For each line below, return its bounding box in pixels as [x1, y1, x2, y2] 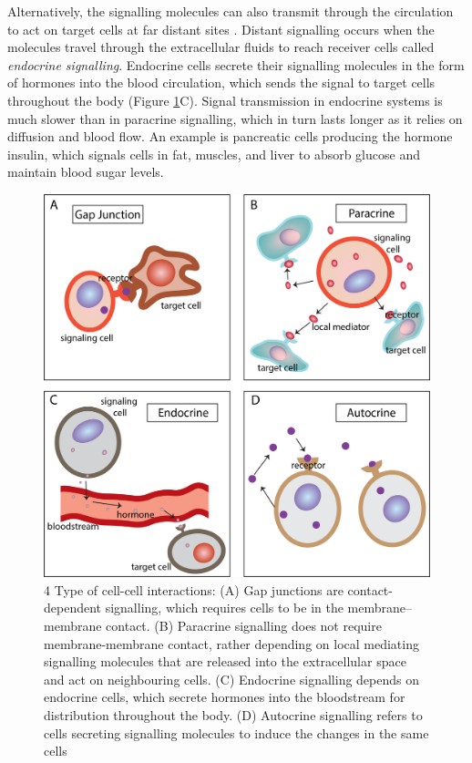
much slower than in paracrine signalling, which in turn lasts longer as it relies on [7, 108, 463, 128]
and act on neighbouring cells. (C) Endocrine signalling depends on [44, 669, 420, 688]
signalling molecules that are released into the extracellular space [44, 652, 406, 671]
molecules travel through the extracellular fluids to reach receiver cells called [7, 37, 435, 57]
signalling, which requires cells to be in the [105, 598, 344, 617]
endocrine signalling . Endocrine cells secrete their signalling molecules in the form [7, 55, 465, 74]
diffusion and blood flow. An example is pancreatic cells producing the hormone [7, 127, 453, 146]
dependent [44, 598, 102, 617]
